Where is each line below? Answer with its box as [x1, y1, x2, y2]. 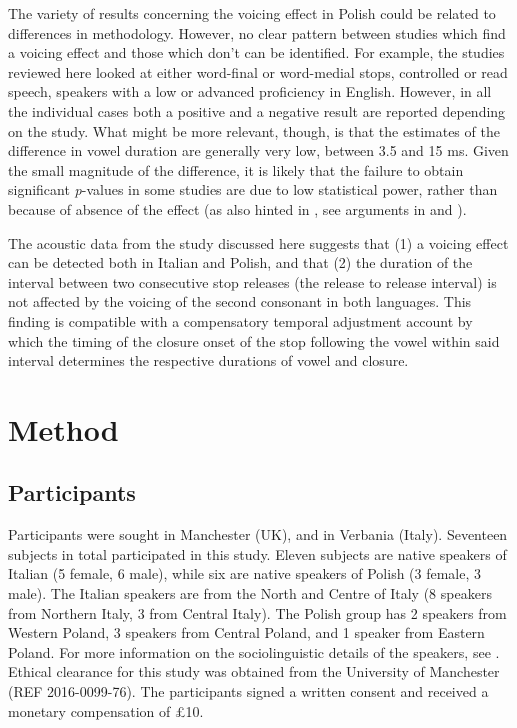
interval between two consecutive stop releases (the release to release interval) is [8, 271, 497, 292]
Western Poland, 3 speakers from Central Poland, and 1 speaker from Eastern [8, 622, 485, 643]
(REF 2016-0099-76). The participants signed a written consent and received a [8, 681, 489, 702]
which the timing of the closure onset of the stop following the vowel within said [8, 330, 500, 351]
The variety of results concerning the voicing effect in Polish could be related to [8, 3, 496, 23]
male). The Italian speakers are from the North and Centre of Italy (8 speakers [8, 583, 492, 604]
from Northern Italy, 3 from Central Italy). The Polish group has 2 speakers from [8, 602, 507, 623]
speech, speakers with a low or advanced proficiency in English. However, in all [8, 81, 492, 102]
